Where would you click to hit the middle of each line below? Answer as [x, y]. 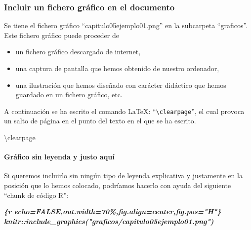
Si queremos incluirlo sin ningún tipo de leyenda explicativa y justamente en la [123, 175]
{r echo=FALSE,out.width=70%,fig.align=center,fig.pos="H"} [113, 211]
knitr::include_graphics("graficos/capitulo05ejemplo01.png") [109, 221]
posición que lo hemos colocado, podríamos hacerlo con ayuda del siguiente [118, 185]
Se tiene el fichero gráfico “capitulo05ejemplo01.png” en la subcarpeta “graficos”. [126, 25]
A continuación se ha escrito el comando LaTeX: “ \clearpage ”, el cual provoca [124, 111]
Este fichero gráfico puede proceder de [62, 35]
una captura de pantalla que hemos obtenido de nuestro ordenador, [117, 68]
